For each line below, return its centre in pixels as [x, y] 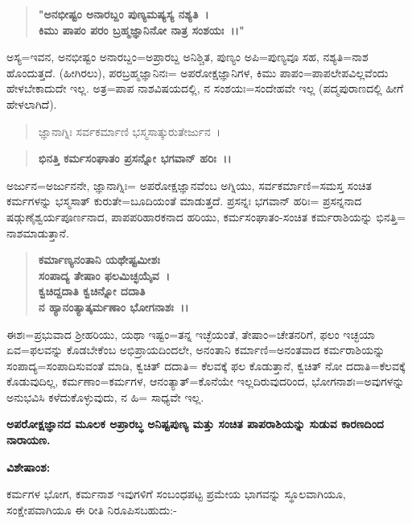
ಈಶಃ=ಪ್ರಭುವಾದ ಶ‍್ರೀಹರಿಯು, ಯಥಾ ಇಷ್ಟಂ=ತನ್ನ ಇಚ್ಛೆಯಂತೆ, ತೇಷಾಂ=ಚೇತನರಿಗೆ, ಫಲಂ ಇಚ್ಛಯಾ [191, 334]
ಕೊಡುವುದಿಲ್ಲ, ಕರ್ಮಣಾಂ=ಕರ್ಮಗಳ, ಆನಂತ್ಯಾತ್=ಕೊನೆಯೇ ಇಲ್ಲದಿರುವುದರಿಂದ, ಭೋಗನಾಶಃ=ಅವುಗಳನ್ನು [206, 381]
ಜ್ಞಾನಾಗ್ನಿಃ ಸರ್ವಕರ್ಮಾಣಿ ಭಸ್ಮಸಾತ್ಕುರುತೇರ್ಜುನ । [130, 131]
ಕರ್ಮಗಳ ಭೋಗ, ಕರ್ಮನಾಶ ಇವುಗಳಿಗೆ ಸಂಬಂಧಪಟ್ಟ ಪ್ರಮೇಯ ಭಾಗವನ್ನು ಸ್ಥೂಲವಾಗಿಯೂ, [176, 494]
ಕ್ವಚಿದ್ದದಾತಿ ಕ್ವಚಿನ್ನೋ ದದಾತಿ [92, 291]
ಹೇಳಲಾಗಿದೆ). [32, 103]
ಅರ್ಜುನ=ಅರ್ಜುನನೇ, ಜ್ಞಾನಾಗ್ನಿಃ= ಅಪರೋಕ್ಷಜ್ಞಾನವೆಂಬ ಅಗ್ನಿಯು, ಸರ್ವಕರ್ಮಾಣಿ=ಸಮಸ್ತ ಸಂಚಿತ [189, 185]
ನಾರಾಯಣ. [29, 440]
